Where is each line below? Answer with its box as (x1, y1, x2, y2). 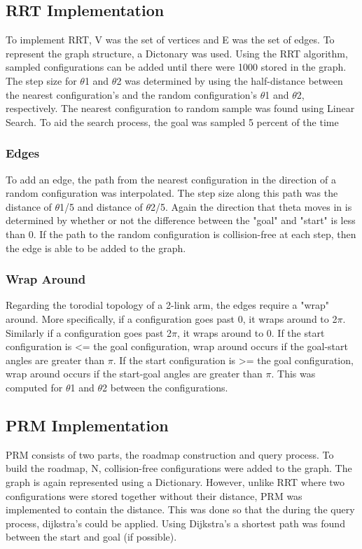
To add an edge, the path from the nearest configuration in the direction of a (6, 172, 336, 186)
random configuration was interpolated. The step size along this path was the (6, 186, 338, 200)
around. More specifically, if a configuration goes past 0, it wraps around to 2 (6, 311, 337, 326)
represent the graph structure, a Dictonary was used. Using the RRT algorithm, (6, 46, 348, 60)
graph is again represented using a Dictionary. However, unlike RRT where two (6, 474, 345, 489)
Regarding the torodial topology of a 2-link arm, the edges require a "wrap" (6, 298, 330, 312)
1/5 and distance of (60, 199, 143, 214)
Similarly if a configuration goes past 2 (6, 325, 172, 340)
